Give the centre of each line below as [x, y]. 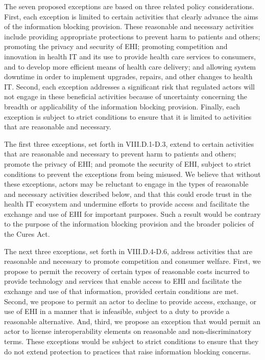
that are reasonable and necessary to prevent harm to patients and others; [120, 154]
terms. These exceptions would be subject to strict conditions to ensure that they [131, 341]
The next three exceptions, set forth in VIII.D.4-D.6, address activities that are [128, 251]
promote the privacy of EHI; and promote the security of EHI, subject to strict [128, 163]
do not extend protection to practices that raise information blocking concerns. [128, 351]
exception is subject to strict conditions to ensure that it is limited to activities [128, 116]
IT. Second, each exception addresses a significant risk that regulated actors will [129, 86]
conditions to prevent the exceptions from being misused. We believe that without [132, 174]
